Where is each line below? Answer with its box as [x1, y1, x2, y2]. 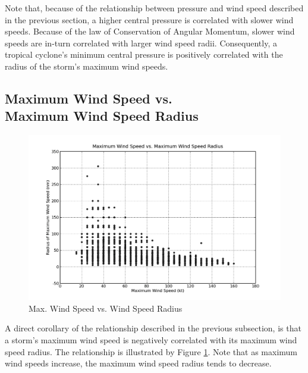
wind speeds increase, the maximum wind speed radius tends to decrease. [5, 357, 272, 369]
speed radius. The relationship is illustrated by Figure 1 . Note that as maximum [5, 345, 297, 358]
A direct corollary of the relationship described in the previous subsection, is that [5, 322, 301, 334]
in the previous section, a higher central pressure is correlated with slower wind [5, 13, 294, 26]
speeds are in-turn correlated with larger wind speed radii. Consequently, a [5, 36, 277, 49]
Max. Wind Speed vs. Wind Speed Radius [29, 302, 183, 314]
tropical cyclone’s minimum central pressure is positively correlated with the [5, 48, 283, 61]
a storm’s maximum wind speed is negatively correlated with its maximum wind [5, 333, 297, 346]
